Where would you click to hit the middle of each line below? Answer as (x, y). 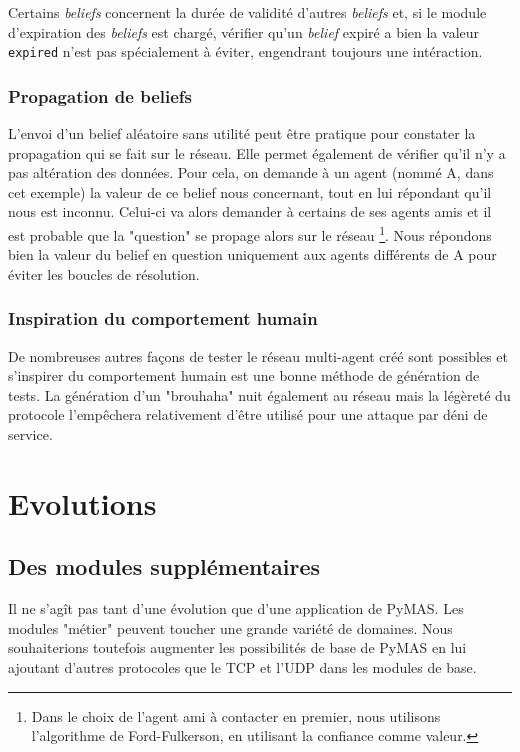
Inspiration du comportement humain (163, 318)
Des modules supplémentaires (164, 566)
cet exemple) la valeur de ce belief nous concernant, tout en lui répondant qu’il (250, 191)
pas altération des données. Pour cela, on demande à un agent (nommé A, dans (251, 172)
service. (30, 434)
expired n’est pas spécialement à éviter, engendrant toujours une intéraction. (245, 51)
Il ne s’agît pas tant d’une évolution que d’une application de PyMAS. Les (236, 608)
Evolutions (82, 502)
